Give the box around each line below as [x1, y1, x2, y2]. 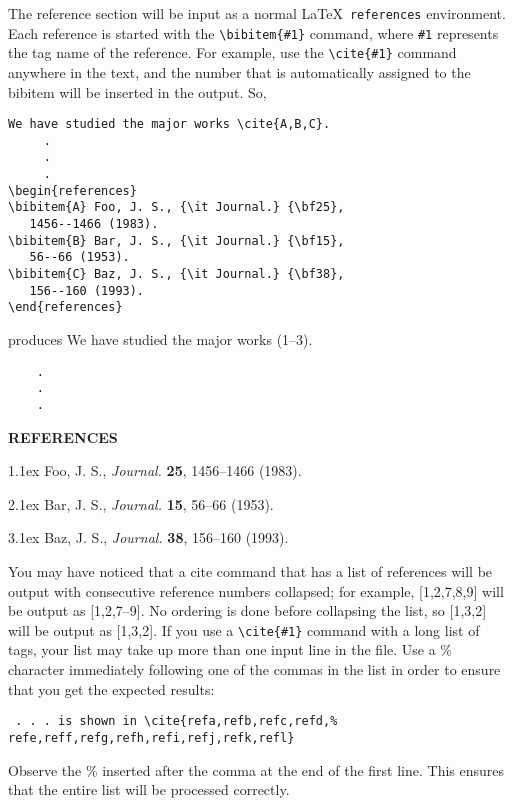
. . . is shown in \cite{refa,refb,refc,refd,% [15, 714, 338, 729]
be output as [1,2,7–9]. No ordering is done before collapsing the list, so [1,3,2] [8, 600, 487, 621]
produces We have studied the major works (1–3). [8, 329, 313, 350]
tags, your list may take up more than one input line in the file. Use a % [8, 639, 453, 660]
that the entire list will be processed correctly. [8, 779, 290, 800]
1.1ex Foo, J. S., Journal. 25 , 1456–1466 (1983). [8, 460, 302, 481]
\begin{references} [8, 183, 137, 198]
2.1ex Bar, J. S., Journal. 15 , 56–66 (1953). [8, 493, 274, 514]
